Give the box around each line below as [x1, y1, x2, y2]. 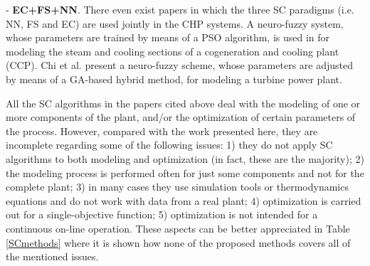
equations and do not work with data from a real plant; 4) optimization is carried [6, 193, 361, 208]
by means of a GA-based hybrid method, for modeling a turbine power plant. [6, 71, 342, 86]
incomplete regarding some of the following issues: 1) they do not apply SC [6, 137, 333, 152]
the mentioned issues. [6, 249, 99, 264]
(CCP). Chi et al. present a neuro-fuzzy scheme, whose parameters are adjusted [6, 58, 354, 73]
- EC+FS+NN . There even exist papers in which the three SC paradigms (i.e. [6, 2, 354, 16]
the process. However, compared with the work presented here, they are [6, 123, 318, 138]
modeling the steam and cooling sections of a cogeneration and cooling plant [6, 43, 339, 58]
